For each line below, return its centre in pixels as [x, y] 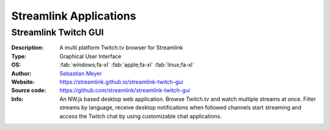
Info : [17, 99]
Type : [19, 56]
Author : [21, 73]
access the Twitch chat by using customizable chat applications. [141, 116]
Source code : [29, 90]
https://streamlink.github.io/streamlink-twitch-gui [121, 82]
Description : [28, 48]
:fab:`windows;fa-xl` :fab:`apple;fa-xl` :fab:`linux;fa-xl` [127, 65]
